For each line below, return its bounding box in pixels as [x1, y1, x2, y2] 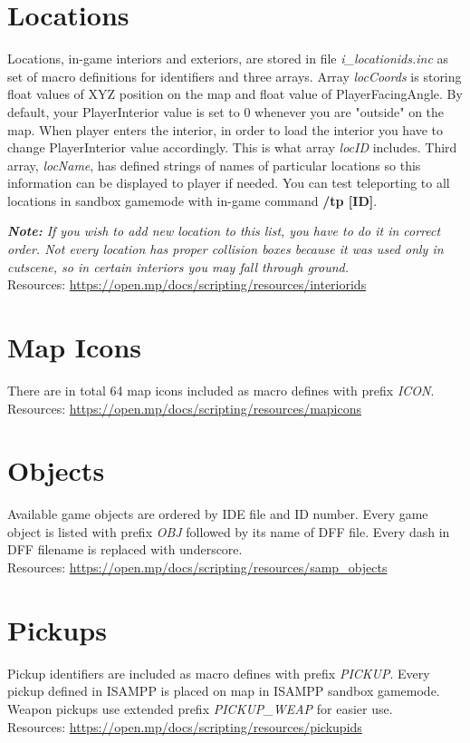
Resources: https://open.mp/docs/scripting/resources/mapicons [7, 398, 362, 417]
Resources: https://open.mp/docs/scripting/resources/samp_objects [7, 558, 388, 577]
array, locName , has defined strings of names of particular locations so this [7, 155, 421, 174]
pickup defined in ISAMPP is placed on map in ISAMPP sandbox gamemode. [7, 681, 440, 700]
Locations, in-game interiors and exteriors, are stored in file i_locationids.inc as [7, 49, 449, 68]
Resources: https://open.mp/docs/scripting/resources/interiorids [7, 275, 367, 294]
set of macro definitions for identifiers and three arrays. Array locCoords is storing [7, 66, 462, 85]
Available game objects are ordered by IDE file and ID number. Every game [7, 504, 428, 523]
